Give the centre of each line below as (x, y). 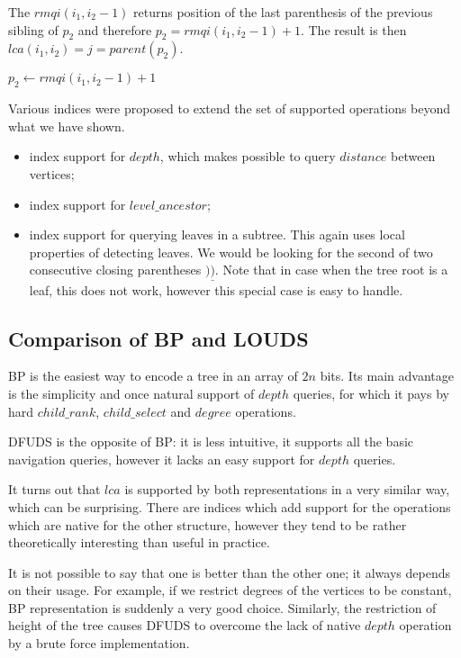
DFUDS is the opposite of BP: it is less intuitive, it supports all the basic (211, 442)
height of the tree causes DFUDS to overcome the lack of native (185, 625)
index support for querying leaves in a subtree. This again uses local (217, 234)
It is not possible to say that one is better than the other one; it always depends (229, 572)
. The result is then (353, 29)
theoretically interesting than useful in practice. (139, 542)
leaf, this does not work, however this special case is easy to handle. (216, 289)
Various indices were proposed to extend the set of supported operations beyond (230, 108)
